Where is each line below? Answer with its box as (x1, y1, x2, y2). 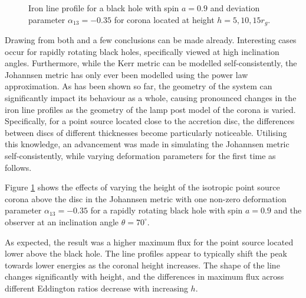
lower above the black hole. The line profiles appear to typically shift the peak (5, 247, 287, 260)
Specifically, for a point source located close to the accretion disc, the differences (5, 115, 295, 127)
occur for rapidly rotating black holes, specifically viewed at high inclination (5, 45, 279, 57)
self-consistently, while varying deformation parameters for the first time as (5, 149, 276, 161)
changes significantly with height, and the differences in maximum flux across (5, 270, 284, 283)
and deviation (210, 2, 260, 14)
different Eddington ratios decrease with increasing (5, 281, 188, 294)
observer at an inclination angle (5, 215, 119, 228)
